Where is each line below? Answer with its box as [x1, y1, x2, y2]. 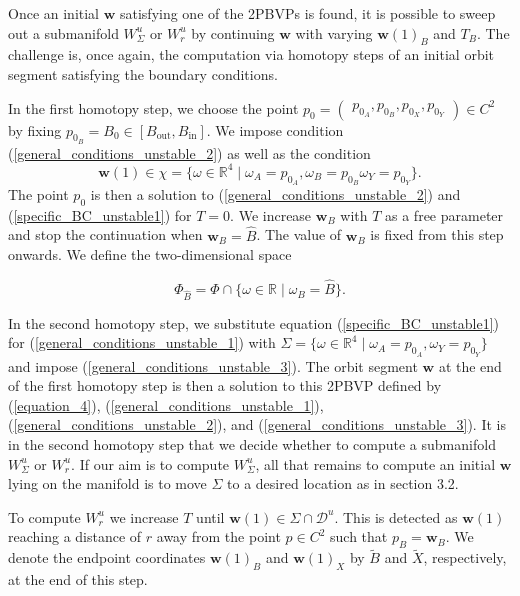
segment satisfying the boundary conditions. [8, 63, 278, 84]
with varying [295, 22, 373, 43]
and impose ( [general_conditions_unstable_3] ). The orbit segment [8, 355, 418, 376]
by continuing [191, 22, 275, 43]
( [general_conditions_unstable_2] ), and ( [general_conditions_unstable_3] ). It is [8, 414, 506, 435]
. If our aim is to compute [71, 453, 230, 474]
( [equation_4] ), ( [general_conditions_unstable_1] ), [8, 394, 324, 415]
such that [330, 526, 388, 547]
